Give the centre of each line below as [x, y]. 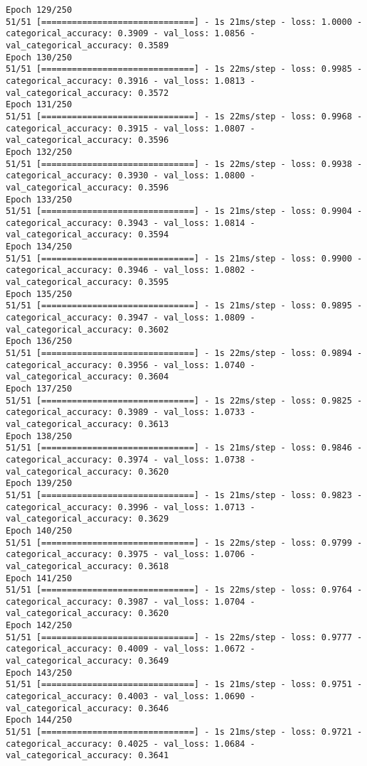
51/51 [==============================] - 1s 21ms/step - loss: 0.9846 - [184, 448]
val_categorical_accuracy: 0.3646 [87, 708]
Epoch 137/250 [39, 389]
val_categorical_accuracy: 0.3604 [87, 377]
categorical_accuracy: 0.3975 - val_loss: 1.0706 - [131, 555]
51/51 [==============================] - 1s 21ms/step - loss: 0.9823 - [184, 495]
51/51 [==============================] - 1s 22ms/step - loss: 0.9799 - [184, 543]
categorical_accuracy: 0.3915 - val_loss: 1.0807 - [131, 128]
